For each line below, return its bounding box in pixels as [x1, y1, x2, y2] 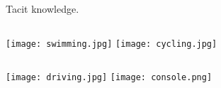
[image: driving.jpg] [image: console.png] [6, 72, 212, 83]
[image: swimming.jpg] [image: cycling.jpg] [6, 38, 217, 49]
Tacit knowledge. [6, 1, 79, 16]
